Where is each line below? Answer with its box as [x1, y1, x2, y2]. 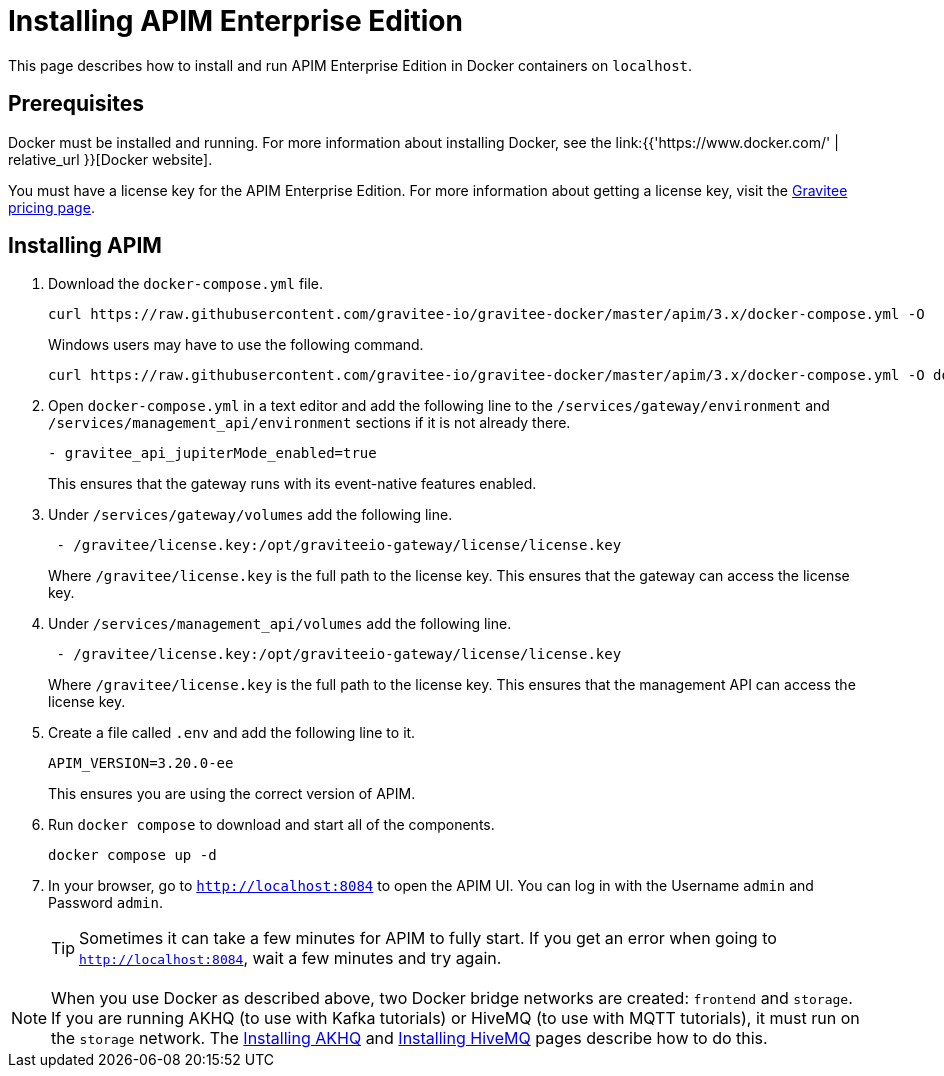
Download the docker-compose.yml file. [48, 275, 324, 293]
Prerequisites [8, 91, 144, 117]
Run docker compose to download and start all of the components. [48, 816, 495, 834]
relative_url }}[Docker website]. [8, 150, 213, 168]
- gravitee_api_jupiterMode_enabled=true [48, 445, 377, 462]
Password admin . [48, 894, 163, 912]
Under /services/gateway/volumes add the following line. [48, 506, 453, 524]
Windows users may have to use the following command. [48, 336, 424, 354]
